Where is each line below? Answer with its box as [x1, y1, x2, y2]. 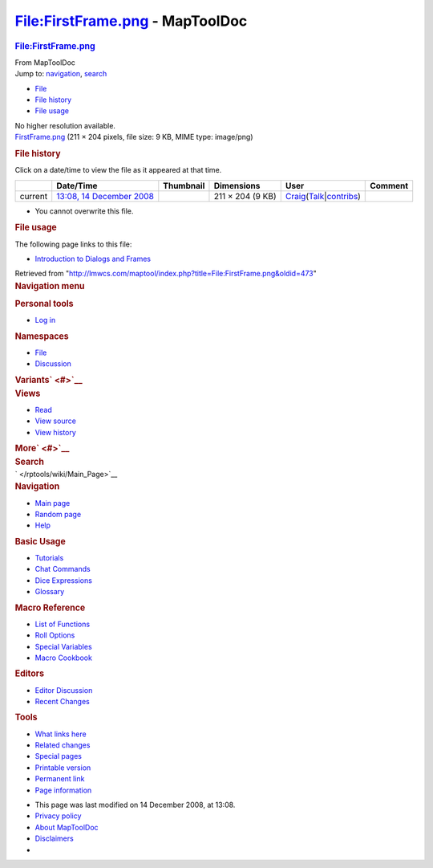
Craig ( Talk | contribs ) [285, 190, 361, 202]
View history [34, 427, 76, 437]
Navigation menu [14, 280, 85, 291]
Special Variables [34, 642, 92, 651]
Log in [34, 316, 56, 325]
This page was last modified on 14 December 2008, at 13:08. [34, 800, 236, 809]
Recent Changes [34, 696, 90, 706]
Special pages [34, 752, 83, 761]
